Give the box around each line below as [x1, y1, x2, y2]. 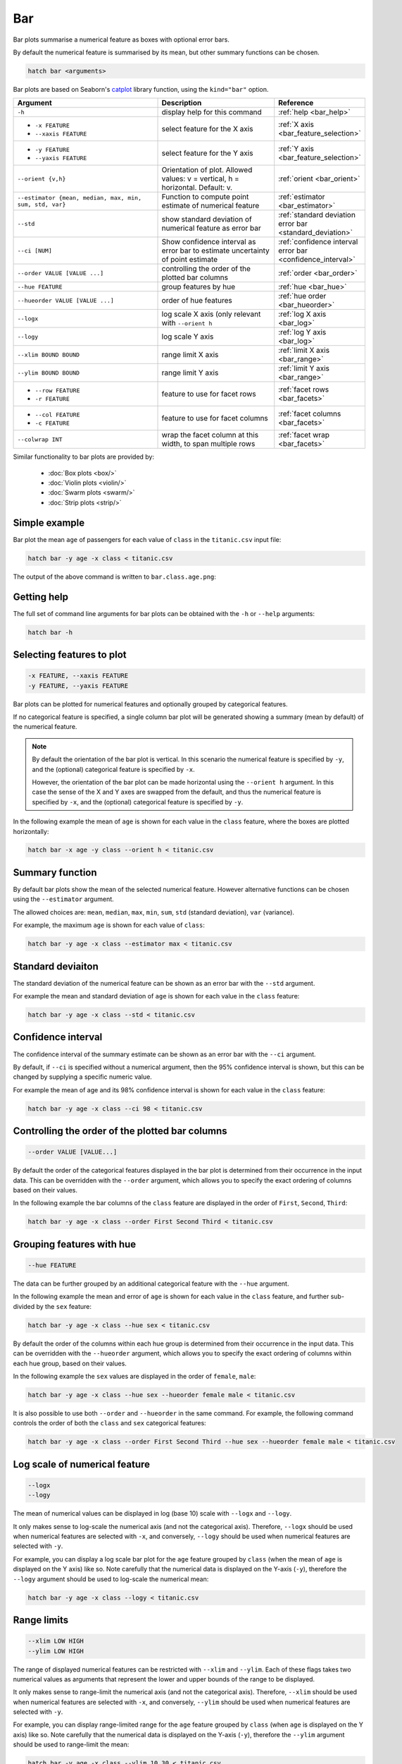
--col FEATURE [34, 411, 80, 419]
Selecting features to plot [13, 649, 127, 661]
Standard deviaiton [13, 960, 99, 972]
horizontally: [13, 827, 49, 835]
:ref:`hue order [278, 291, 327, 301]
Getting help [13, 591, 68, 603]
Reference [278, 98, 314, 108]
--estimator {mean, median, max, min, [17, 194, 142, 202]
